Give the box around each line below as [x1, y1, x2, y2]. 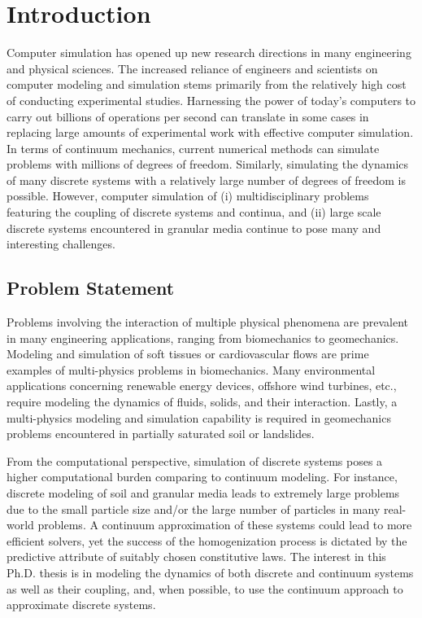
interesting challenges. [7, 235, 115, 252]
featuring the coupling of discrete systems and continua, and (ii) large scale [7, 204, 381, 221]
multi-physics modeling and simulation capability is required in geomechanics [7, 409, 391, 426]
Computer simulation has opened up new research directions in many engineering [7, 44, 411, 61]
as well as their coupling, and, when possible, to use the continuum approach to [7, 580, 403, 597]
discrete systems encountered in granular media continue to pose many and [7, 219, 381, 236]
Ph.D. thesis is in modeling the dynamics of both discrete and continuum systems [7, 563, 414, 581]
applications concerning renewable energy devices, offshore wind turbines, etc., [7, 377, 397, 394]
